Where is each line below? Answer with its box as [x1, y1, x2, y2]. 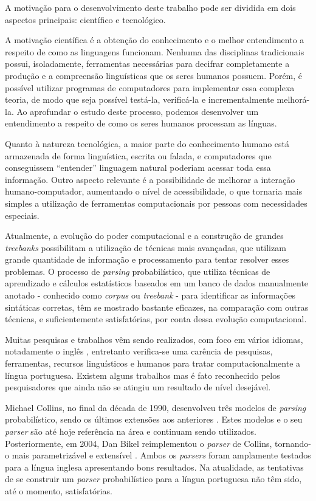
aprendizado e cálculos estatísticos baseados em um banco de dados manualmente [5, 277, 309, 289]
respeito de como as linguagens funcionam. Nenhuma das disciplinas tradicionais [5, 45, 304, 58]
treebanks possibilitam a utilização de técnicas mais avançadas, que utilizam [5, 241, 286, 254]
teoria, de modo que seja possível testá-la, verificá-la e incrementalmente [5, 93, 274, 106]
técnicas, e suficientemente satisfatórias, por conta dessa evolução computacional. [5, 313, 307, 325]
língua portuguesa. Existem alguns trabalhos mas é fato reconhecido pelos [5, 368, 280, 381]
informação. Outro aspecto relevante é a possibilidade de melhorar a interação [5, 173, 295, 185]
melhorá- [276, 93, 310, 106]
